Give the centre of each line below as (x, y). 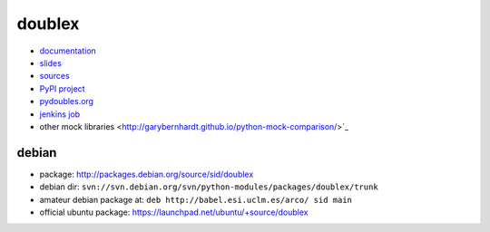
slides (51, 63)
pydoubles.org (67, 101)
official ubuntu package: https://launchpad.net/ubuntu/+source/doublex (174, 212)
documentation (68, 51)
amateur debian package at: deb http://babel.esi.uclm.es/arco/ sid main (196, 199)
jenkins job (60, 114)
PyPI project (62, 88)
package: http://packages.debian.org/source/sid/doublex (147, 174)
